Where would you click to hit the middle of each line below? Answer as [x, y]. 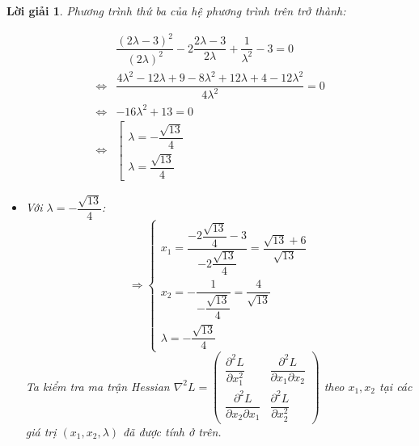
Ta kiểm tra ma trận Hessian [97, 386]
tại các [396, 386]
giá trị [41, 431]
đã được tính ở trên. [172, 431]
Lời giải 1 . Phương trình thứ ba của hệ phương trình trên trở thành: [176, 11]
